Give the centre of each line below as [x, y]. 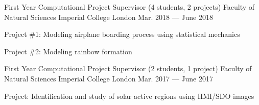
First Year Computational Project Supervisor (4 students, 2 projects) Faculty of [129, 7]
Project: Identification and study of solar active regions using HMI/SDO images [129, 96]
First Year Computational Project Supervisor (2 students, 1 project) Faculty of [128, 68]
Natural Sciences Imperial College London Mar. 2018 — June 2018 [109, 17]
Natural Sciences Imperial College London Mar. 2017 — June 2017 [109, 78]
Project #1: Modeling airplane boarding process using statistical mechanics [122, 34]
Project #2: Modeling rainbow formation [68, 51]
